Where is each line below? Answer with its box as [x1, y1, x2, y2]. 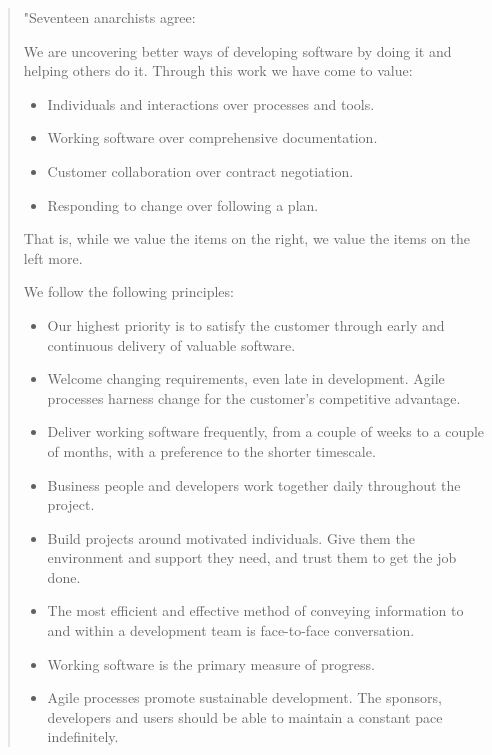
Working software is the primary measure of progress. [47, 653, 375, 674]
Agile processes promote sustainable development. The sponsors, [47, 687, 442, 708]
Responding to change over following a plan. [47, 194, 319, 215]
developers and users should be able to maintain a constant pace [47, 706, 443, 727]
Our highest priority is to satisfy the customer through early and [47, 314, 445, 335]
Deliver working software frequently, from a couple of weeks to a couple [47, 421, 485, 442]
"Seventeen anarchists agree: [23, 7, 196, 27]
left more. [23, 247, 83, 268]
